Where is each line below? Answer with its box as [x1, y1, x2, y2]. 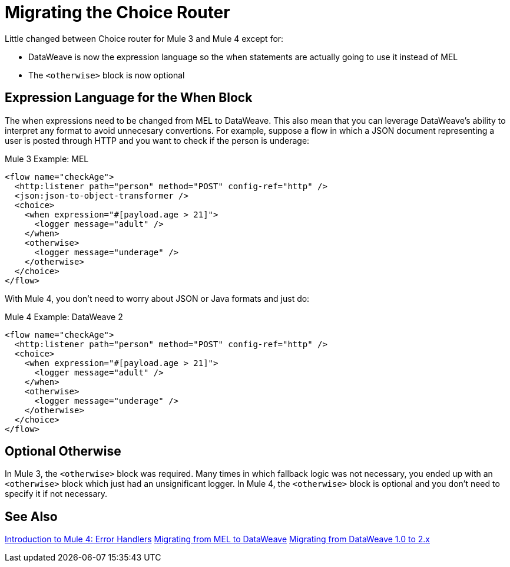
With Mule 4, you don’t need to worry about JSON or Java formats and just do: [5, 293, 310, 304]
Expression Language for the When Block [5, 90, 253, 106]
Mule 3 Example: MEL [5, 153, 89, 164]
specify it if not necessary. [5, 489, 108, 499]
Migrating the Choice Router [5, 2, 230, 22]
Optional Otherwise [5, 444, 121, 459]
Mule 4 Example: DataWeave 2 [5, 311, 123, 322]
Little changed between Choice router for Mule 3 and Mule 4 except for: [5, 33, 284, 44]
